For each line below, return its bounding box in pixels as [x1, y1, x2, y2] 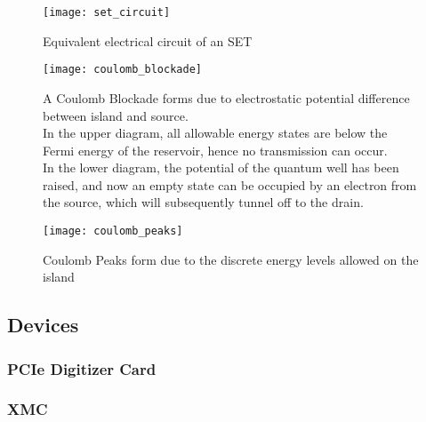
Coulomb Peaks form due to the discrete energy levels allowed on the [43, 250, 419, 268]
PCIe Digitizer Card [7, 357, 157, 379]
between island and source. [43, 106, 189, 124]
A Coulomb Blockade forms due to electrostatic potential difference [43, 88, 410, 107]
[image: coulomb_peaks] [43, 225, 183, 238]
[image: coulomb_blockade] [43, 63, 202, 76]
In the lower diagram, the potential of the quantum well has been [43, 158, 399, 177]
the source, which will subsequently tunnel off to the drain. [43, 193, 364, 211]
